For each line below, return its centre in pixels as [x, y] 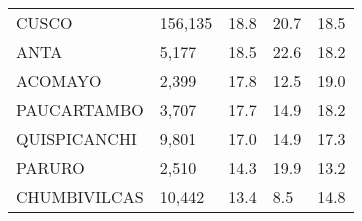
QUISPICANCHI [76, 138]
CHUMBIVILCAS [80, 196]
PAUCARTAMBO [80, 109]
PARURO [50, 167]
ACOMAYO [59, 80]
